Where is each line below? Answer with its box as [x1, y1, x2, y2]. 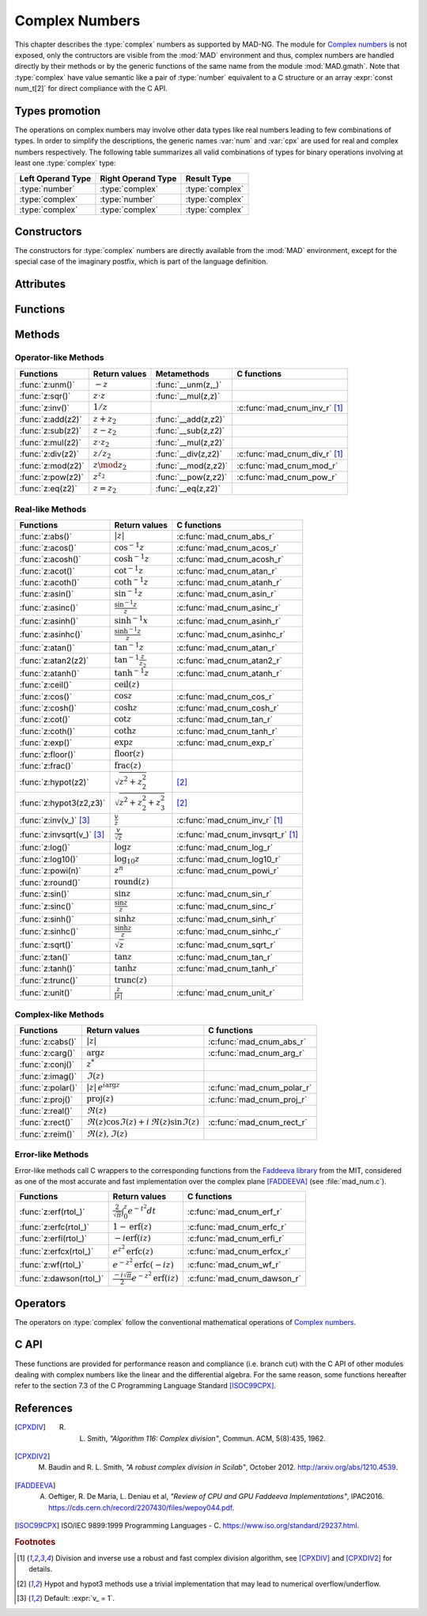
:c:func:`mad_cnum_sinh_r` [176, 914, 277, 925]
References [14, 1402, 73, 1415]
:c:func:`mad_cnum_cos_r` [176, 691, 275, 702]
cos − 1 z [114, 540, 145, 553]
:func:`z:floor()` [19, 748, 77, 759]
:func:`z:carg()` [19, 1047, 76, 1058]
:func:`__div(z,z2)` [155, 448, 223, 460]
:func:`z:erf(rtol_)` [19, 1206, 86, 1217]
